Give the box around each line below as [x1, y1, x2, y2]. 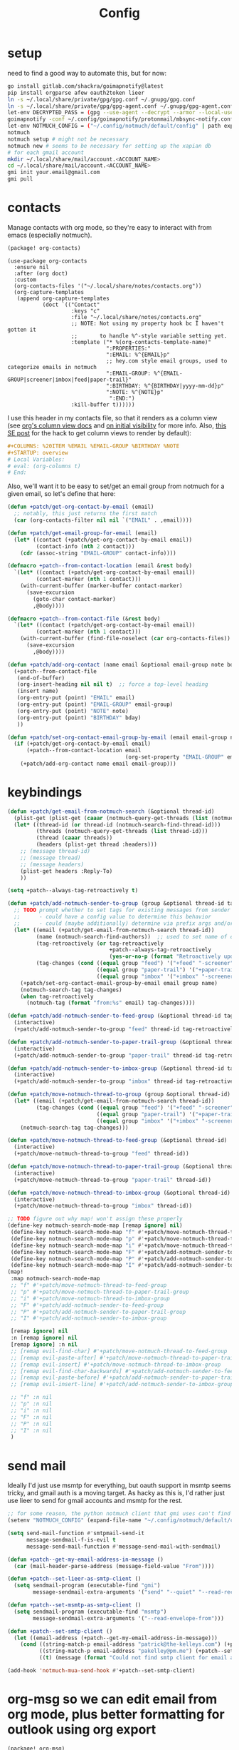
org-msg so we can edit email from [7, 1691, 218, 1707]
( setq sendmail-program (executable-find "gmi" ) [14, 1582, 161, 1589]
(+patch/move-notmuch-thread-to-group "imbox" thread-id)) [14, 1203, 193, 1210]
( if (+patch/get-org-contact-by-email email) [14, 740, 152, 747]
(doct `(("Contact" [42, 301, 100, 308]
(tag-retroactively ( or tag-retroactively [36, 940, 164, 947]
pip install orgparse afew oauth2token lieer [7, 89, 144, 96]
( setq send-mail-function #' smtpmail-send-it [7, 1529, 144, 1537]
